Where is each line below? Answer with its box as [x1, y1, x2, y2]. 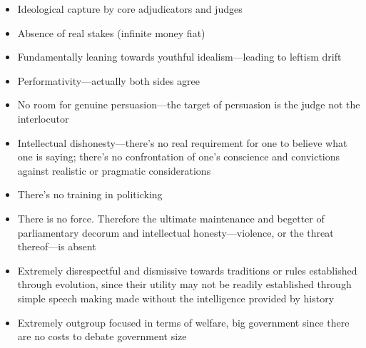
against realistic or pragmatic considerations [17, 163, 211, 178]
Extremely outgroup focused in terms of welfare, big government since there [17, 314, 350, 329]
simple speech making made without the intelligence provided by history [17, 290, 335, 305]
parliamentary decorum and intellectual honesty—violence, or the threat [17, 225, 334, 240]
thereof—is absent [17, 239, 96, 254]
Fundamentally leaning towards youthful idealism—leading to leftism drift [17, 49, 342, 64]
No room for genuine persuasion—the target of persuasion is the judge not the [17, 97, 360, 112]
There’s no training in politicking [17, 187, 163, 202]
